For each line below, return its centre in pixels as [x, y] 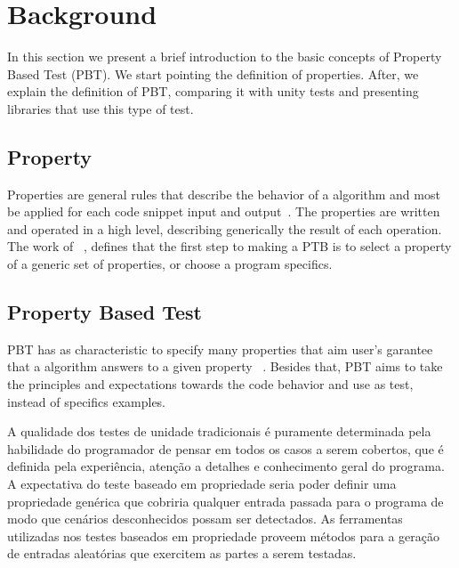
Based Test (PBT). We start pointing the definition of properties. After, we [213, 73]
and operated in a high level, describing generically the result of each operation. [225, 228]
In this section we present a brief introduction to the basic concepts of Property [225, 57]
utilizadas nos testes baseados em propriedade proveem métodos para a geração [224, 536]
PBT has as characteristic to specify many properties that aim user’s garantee [220, 349]
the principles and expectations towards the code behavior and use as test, [210, 384]
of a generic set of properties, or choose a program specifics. [170, 264]
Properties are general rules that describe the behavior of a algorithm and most [224, 194]
